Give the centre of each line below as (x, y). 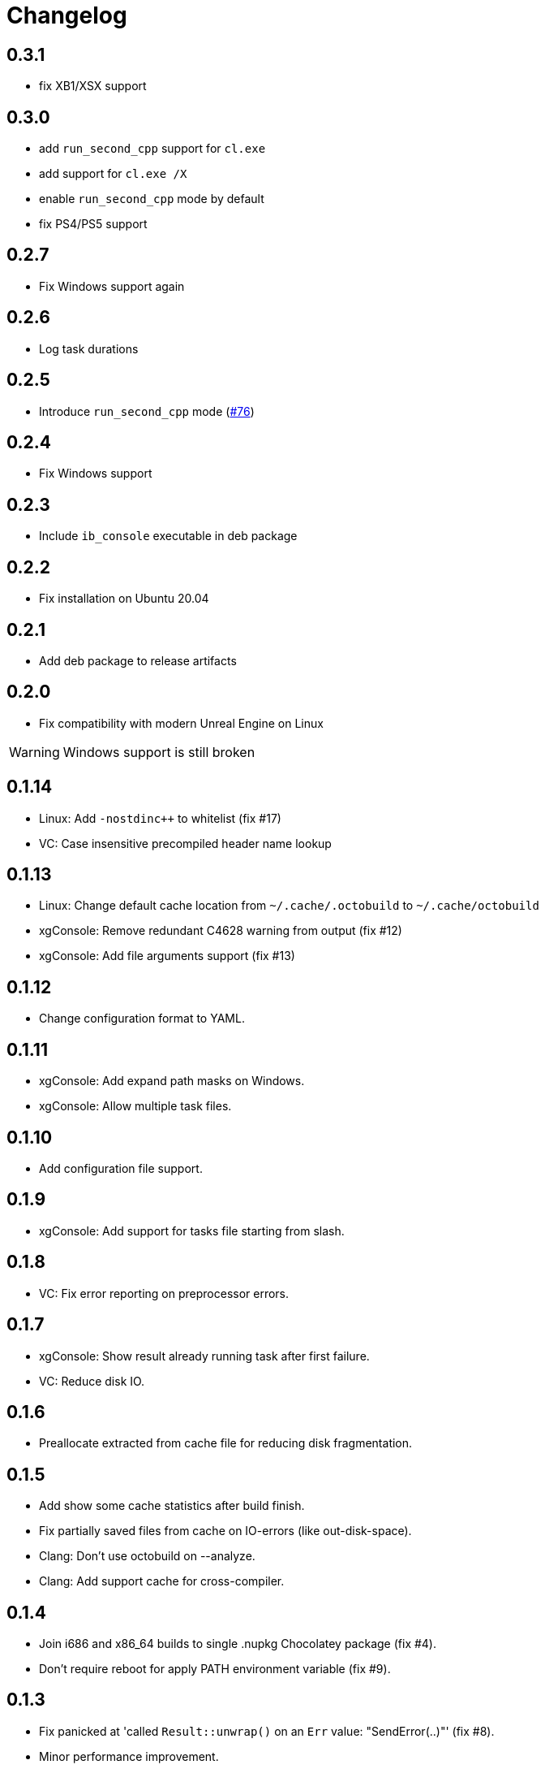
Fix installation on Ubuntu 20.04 (124, 599)
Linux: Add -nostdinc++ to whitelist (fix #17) (160, 818)
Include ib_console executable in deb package (168, 536)
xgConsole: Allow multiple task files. (135, 1106)
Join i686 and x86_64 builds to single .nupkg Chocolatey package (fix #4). (238, 1644)
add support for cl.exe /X (113, 174)
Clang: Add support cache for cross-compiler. (162, 1581)
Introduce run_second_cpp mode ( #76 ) (147, 411)
